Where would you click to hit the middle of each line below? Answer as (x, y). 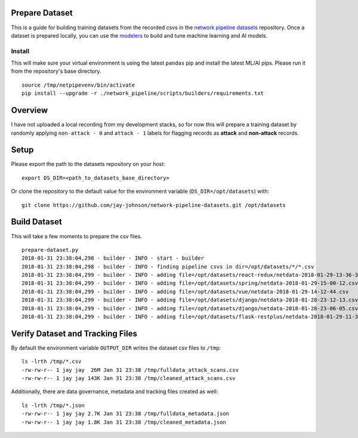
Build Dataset (36, 222)
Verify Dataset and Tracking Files (74, 333)
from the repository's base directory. (56, 71)
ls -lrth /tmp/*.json (53, 405)
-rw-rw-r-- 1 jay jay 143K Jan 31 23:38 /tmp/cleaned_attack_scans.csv (129, 378)
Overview (30, 110)
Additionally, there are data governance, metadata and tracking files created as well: (115, 391)
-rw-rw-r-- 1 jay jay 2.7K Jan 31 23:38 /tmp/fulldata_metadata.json (126, 414)
